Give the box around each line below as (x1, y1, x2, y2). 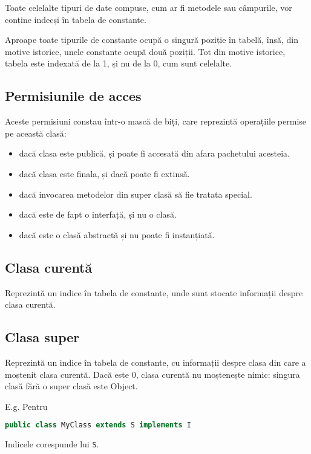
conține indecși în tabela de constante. (5, 13, 146, 25)
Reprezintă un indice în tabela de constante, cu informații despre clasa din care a (5, 355, 306, 368)
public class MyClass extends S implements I (5, 421, 191, 430)
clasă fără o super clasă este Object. (5, 380, 138, 392)
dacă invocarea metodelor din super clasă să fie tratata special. (19, 187, 252, 200)
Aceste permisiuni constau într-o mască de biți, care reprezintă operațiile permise (5, 115, 307, 128)
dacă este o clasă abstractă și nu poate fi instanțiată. (19, 228, 215, 241)
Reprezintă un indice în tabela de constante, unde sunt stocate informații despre (5, 286, 303, 299)
